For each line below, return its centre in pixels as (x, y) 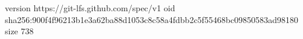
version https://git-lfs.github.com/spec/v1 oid (90, 8)
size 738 (19, 31)
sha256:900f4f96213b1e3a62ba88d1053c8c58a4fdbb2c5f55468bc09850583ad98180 (152, 19)
